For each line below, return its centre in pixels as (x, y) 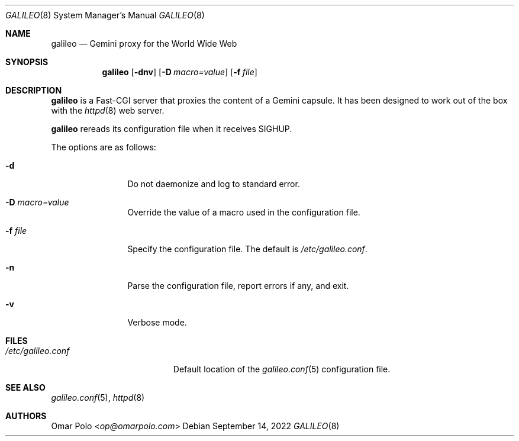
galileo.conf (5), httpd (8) (98, 397)
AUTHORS (26, 416)
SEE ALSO (25, 387)
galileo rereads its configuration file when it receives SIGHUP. (172, 129)
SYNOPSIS (27, 62)
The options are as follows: (104, 147)
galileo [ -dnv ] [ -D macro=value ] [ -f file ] (180, 72)
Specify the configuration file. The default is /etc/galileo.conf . (247, 249)
